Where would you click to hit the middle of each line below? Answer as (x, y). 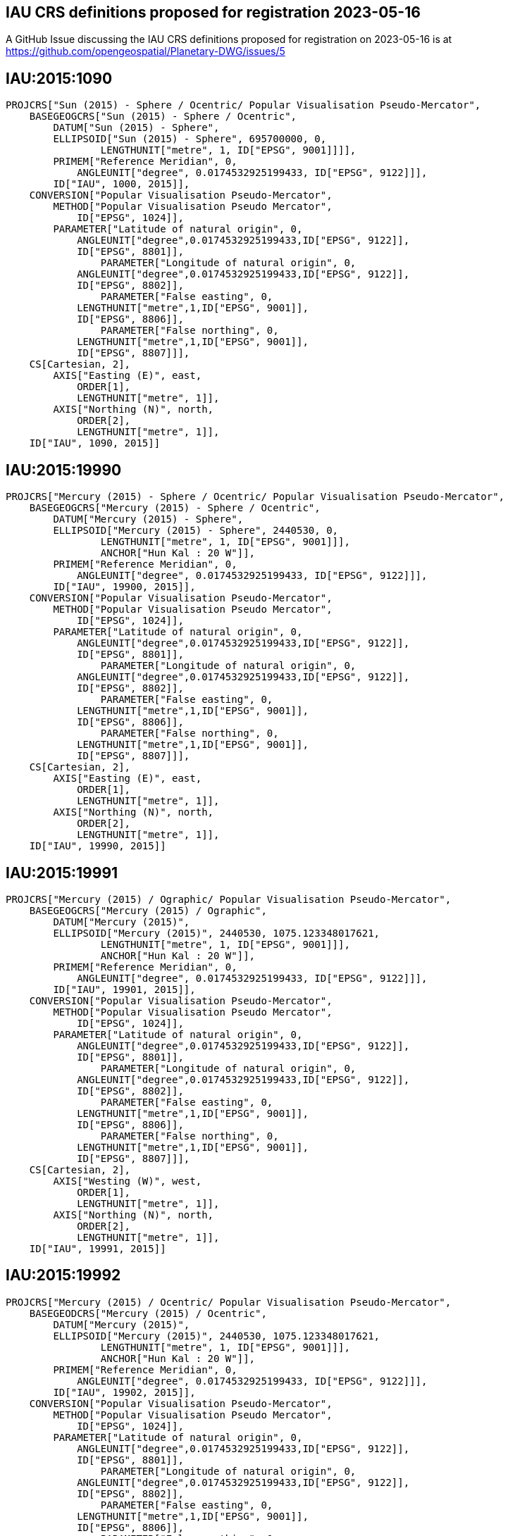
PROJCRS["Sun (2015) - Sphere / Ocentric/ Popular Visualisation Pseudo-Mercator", (243, 105)
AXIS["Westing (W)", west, (128, 1181)
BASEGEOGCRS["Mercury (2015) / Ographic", (148, 910)
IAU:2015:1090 (59, 78)
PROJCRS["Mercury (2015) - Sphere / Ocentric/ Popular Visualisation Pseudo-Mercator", (255, 497)
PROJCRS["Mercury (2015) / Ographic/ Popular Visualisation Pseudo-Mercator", (229, 899)
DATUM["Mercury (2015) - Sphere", (148, 519)
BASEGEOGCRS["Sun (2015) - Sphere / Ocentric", (163, 117)
